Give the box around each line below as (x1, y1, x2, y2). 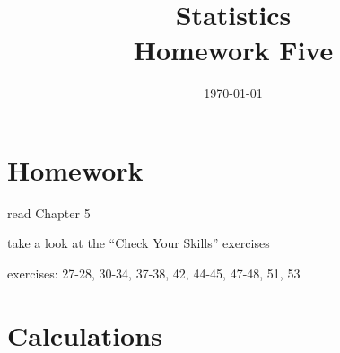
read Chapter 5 (7, 203, 91, 222)
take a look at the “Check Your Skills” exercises (7, 234, 270, 252)
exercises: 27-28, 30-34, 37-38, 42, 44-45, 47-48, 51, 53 (7, 264, 301, 283)
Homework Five (133, 31, 334, 68)
